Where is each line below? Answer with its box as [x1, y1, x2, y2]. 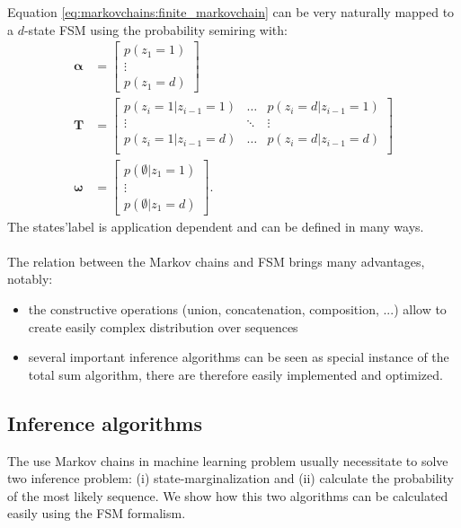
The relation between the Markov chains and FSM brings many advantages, [7, 251, 425, 270]
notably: [7, 269, 53, 288]
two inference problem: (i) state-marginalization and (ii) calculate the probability [7, 469, 454, 488]
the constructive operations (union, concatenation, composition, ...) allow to [28, 299, 447, 318]
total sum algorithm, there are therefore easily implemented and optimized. [28, 365, 443, 383]
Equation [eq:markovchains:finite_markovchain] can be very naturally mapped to [7, 3, 455, 21]
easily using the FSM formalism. [7, 504, 186, 523]
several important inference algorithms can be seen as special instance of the [28, 348, 449, 366]
